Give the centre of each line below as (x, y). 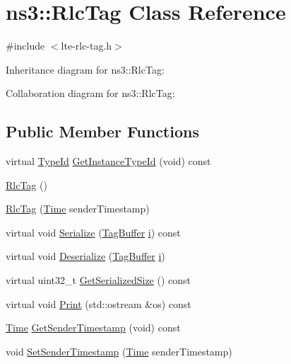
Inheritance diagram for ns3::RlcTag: (85, 69)
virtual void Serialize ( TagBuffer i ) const (93, 232)
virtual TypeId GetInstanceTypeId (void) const (108, 161)
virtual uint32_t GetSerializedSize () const (99, 280)
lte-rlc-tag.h (87, 46)
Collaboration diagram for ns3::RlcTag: (90, 93)
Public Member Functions (102, 131)
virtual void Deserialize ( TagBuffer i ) (85, 256)
